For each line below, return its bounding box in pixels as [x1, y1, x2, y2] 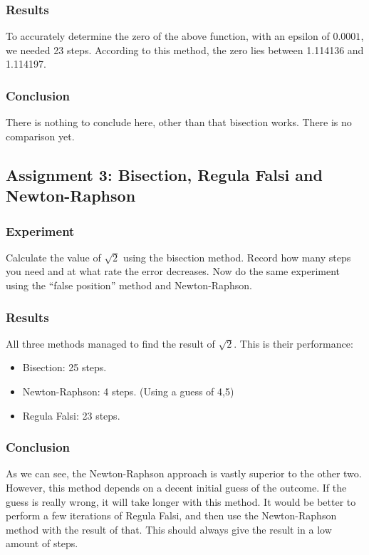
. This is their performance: [234, 336, 353, 351]
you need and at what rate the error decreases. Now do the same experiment [6, 264, 341, 279]
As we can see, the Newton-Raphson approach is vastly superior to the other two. [6, 466, 362, 481]
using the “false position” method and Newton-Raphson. [6, 277, 252, 292]
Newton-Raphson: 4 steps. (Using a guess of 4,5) [22, 383, 234, 398]
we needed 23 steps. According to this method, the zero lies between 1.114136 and [6, 42, 364, 57]
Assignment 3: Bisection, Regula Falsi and [6, 163, 323, 185]
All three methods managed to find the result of [6, 336, 215, 351]
